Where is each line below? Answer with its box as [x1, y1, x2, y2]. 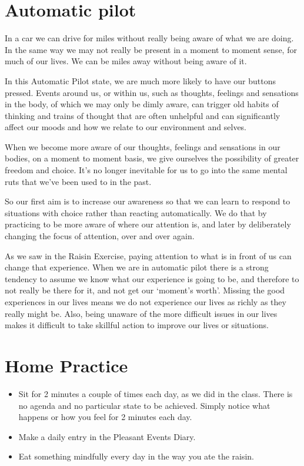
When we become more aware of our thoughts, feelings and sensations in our [5, 140, 280, 153]
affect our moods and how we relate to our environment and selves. [5, 121, 247, 133]
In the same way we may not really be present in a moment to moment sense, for [5, 43, 297, 55]
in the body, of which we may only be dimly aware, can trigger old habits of [5, 98, 279, 110]
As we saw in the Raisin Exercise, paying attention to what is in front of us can [5, 249, 292, 262]
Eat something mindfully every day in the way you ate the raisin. [18, 450, 255, 462]
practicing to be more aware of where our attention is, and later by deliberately [5, 218, 291, 230]
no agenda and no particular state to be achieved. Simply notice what [18, 399, 270, 411]
